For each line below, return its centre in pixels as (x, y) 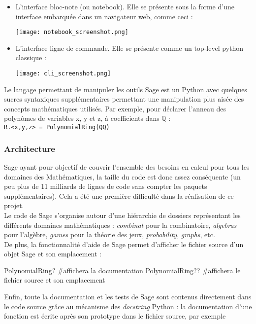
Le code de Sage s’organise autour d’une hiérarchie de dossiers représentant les (122, 215)
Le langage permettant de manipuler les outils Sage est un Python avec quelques (126, 89)
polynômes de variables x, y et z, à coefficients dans (82, 118)
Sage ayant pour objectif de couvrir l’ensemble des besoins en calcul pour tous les (127, 166)
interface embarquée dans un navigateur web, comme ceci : (104, 16)
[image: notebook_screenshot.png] (72, 32)
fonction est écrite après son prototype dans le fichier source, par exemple (115, 316)
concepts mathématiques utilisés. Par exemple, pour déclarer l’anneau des (115, 108)
